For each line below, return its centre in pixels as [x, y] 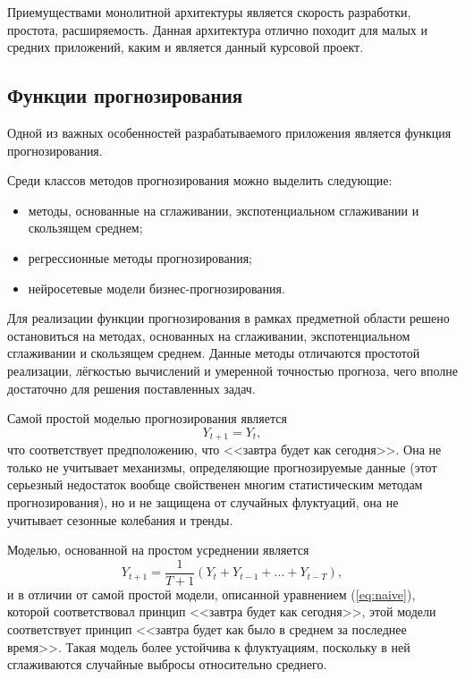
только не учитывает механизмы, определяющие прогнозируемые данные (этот [222, 467]
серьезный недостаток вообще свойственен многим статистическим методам [215, 484]
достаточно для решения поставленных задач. [131, 388]
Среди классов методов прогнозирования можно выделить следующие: [200, 180]
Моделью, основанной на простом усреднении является [158, 550]
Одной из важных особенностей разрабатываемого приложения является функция [229, 132]
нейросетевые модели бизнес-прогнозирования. [156, 288]
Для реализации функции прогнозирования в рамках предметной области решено [228, 318]
